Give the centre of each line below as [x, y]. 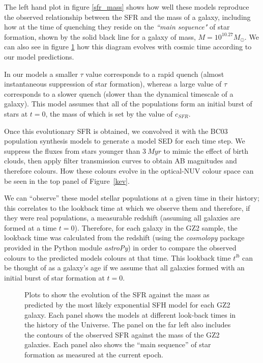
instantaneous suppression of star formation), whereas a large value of [113, 84]
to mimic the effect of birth [206, 150]
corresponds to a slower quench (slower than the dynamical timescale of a [119, 93]
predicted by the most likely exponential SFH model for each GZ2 [127, 305]
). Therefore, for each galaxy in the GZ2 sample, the [156, 227]
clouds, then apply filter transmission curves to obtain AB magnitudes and [121, 161]
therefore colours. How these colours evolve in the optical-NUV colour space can [129, 170]
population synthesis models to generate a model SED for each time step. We [125, 141]
